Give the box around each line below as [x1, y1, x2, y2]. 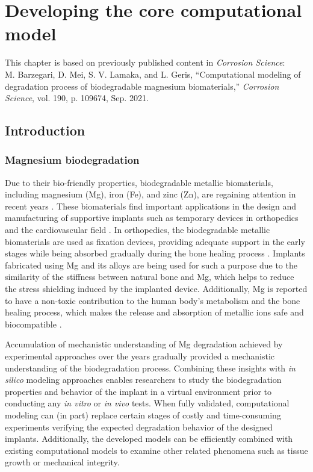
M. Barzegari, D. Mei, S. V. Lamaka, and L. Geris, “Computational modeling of [5, 67, 301, 80]
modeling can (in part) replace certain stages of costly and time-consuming [5, 408, 281, 421]
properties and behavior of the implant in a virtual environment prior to [5, 385, 271, 397]
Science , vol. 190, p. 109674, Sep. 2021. [5, 92, 149, 104]
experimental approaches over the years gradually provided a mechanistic [5, 350, 275, 362]
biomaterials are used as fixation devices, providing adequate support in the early [5, 235, 305, 247]
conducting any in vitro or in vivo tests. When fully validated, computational [5, 397, 290, 409]
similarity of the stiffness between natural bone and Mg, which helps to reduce [5, 270, 294, 283]
